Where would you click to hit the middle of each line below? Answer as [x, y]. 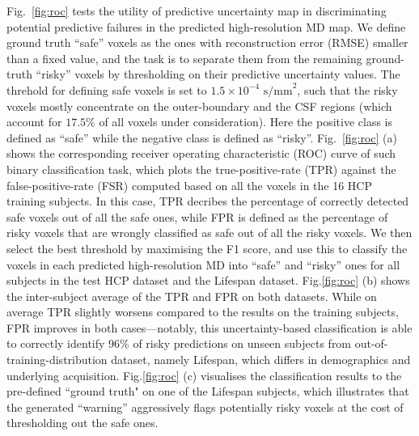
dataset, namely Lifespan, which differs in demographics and [261, 360]
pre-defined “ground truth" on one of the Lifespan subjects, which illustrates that [208, 391]
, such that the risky [347, 89]
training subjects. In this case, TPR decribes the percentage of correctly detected [208, 201]
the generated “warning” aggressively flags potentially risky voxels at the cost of [205, 406]
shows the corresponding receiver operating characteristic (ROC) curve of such [201, 153]
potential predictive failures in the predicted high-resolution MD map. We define [206, 26]
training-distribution [57, 360]
